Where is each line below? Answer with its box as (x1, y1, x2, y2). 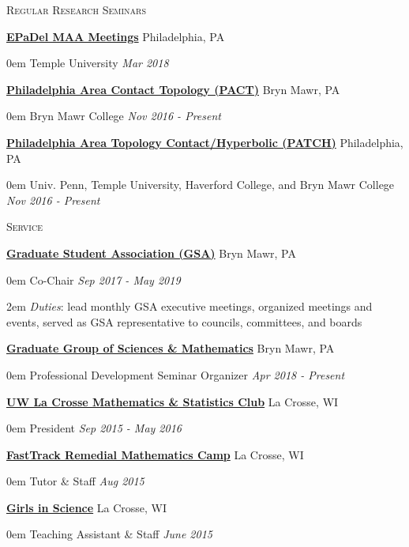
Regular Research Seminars (6, 2, 146, 17)
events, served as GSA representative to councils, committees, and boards (6, 313, 362, 330)
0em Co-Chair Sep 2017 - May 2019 (6, 271, 181, 288)
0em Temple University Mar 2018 (6, 55, 169, 71)
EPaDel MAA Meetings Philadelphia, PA (6, 28, 225, 44)
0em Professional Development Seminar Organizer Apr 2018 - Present (6, 366, 345, 383)
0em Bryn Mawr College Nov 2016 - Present (6, 108, 221, 124)
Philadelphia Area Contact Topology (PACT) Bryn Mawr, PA (6, 81, 340, 97)
